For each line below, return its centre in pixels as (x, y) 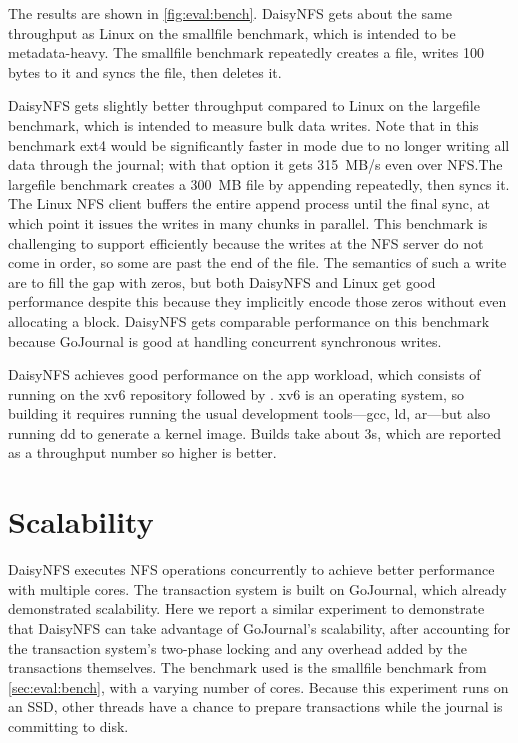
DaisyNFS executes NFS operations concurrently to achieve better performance (251, 569)
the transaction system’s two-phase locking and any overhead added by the (237, 647)
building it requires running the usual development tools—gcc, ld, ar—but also (249, 413)
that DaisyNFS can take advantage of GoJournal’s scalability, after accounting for (259, 627)
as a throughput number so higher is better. (142, 452)
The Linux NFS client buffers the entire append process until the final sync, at (249, 203)
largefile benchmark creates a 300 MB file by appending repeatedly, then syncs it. (259, 183)
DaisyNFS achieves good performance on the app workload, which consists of (244, 374)
